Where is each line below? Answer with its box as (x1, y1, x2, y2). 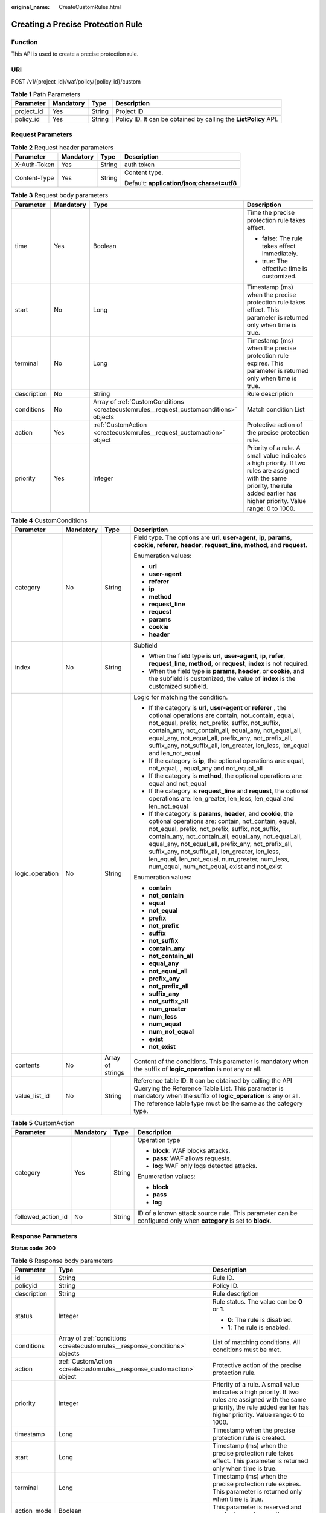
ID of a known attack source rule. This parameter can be (137, 1209, 298, 1218)
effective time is (261, 264, 307, 272)
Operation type (137, 1136, 181, 1144)
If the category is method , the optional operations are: (149, 772, 303, 780)
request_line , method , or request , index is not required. (149, 659, 309, 668)
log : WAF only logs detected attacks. (152, 1162, 258, 1170)
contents (14, 1061, 40, 1069)
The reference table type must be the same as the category (133, 1099, 303, 1108)
